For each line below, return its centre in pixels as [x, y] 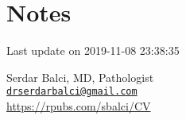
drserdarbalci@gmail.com [72, 92]
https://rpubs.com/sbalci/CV [79, 105]
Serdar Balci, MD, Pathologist [80, 77]
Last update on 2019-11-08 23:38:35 [93, 50]
